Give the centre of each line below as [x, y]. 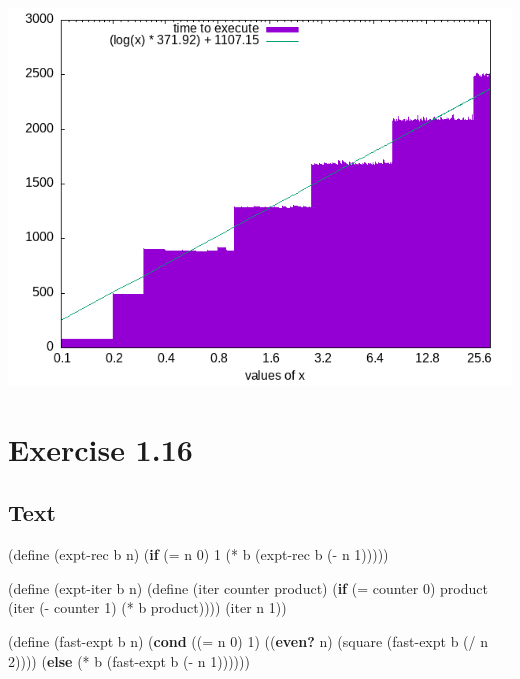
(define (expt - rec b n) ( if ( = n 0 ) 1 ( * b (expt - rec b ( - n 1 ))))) [198, 554]
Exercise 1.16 [100, 448]
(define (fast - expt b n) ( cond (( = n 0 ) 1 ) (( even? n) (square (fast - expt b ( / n [248, 640]
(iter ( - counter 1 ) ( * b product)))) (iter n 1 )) [147, 607]
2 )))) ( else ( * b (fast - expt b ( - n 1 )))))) [129, 660]
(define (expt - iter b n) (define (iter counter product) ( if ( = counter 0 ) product [248, 587]
